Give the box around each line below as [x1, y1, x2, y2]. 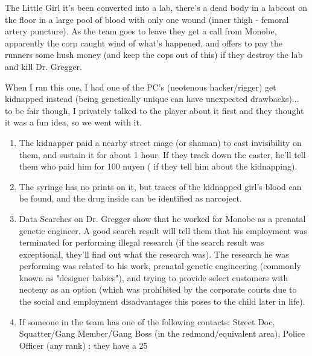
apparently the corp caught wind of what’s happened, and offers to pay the [5, 36, 282, 49]
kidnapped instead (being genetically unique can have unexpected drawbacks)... [5, 92, 299, 105]
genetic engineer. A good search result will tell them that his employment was [19, 224, 307, 237]
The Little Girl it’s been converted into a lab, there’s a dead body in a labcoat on [5, 1, 308, 13]
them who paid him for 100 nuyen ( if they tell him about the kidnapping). [19, 160, 298, 173]
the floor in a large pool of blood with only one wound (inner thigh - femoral [5, 13, 289, 25]
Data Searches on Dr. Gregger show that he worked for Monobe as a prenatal [19, 212, 306, 224]
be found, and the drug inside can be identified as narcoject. [19, 192, 242, 205]
